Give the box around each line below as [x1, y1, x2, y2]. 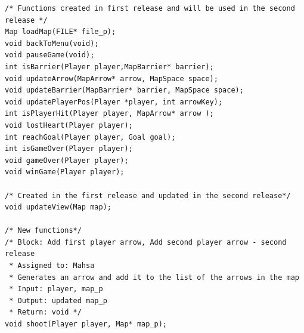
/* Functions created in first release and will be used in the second [5, 4, 295, 13]
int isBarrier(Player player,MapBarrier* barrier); [5, 62, 214, 71]
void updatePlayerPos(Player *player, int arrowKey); [5, 97, 223, 106]
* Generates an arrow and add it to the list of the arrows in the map [9, 273, 299, 282]
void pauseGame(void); [5, 51, 95, 60]
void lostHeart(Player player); [5, 121, 133, 129]
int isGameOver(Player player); [5, 144, 133, 153]
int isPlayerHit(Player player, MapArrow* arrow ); [5, 109, 214, 118]
